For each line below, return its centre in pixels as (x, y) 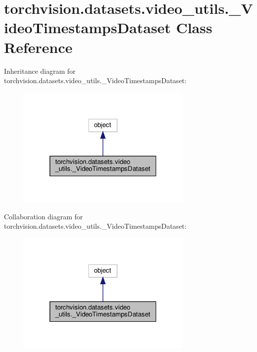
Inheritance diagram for (40, 71)
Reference (38, 47)
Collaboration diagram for (43, 216)
